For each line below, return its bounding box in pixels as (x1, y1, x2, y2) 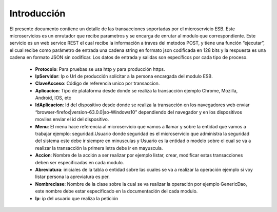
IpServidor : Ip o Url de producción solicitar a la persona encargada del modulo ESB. (35, 73, 213, 79)
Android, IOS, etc (35, 95, 71, 101)
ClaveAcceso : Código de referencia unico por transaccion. (35, 80, 160, 87)
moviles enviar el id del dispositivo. (35, 116, 109, 123)
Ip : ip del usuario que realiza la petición (35, 195, 118, 201)
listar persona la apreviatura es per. (35, 174, 110, 180)
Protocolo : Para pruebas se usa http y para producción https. (35, 66, 165, 72)
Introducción (9, 8, 66, 19)
